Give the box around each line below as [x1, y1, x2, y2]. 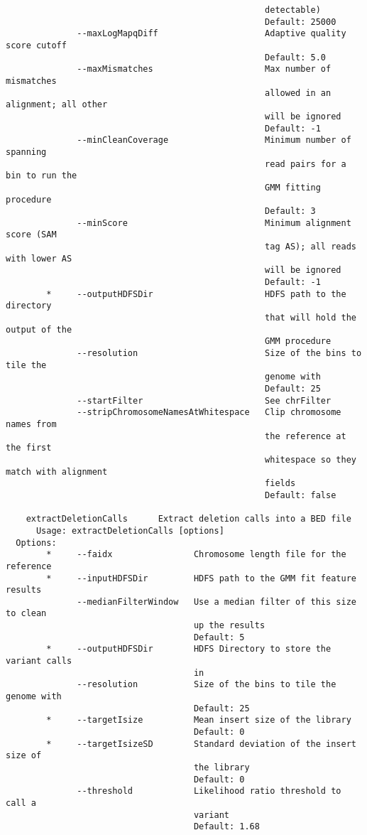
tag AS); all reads [265, 242, 356, 252]
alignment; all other [6, 99, 108, 110]
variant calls [6, 656, 72, 667]
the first [6, 443, 52, 453]
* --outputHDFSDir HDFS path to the [46, 289, 346, 299]
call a [6, 797, 36, 808]
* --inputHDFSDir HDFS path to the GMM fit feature [46, 573, 356, 583]
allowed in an [265, 87, 332, 98]
